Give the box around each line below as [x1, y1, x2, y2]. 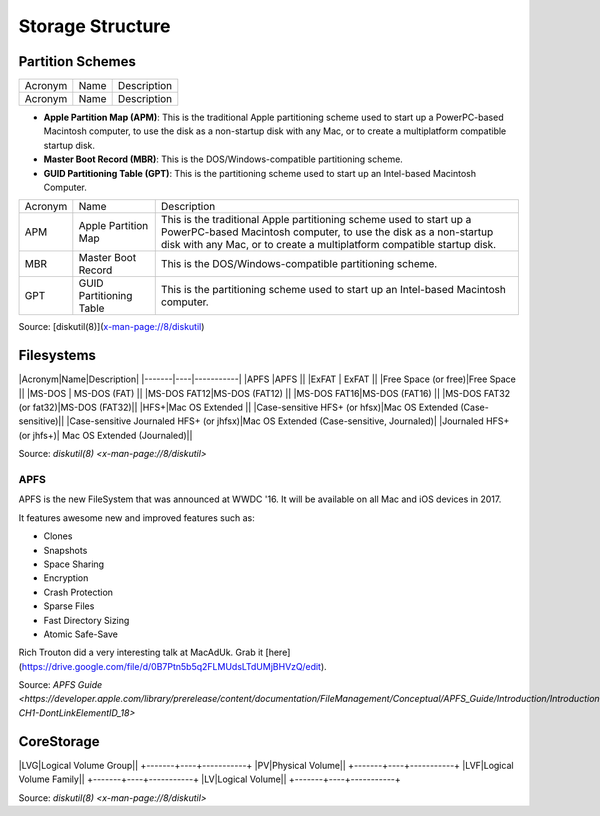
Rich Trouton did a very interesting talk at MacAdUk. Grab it [18, 646, 264, 659]
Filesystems [18, 347, 97, 364]
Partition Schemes [18, 53, 137, 70]
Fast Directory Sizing [43, 614, 130, 626]
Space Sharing [43, 558, 105, 570]
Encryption [43, 572, 89, 584]
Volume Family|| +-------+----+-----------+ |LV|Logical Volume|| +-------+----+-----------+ [18, 773, 402, 785]
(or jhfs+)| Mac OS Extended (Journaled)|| [18, 429, 193, 441]
